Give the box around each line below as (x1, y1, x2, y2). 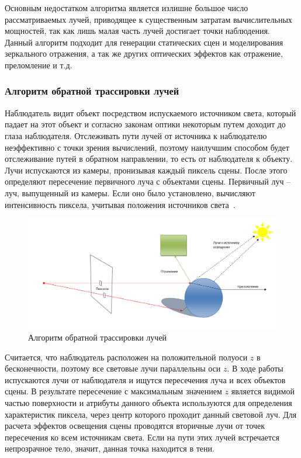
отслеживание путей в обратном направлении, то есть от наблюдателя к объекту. (5, 152, 293, 165)
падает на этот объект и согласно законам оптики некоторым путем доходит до (5, 118, 286, 130)
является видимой (231, 385, 295, 397)
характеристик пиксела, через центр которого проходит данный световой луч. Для (5, 408, 297, 420)
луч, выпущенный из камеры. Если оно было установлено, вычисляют (5, 186, 255, 199)
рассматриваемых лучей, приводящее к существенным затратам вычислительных (5, 13, 292, 25)
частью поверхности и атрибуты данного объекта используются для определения (5, 396, 292, 408)
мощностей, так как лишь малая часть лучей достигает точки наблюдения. (5, 25, 270, 37)
